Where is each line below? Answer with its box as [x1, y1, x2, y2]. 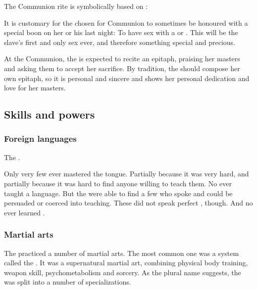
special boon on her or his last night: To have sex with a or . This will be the [4, 27, 238, 38]
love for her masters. [4, 83, 66, 93]
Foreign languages [4, 132, 77, 145]
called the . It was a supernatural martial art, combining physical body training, [4, 257, 248, 268]
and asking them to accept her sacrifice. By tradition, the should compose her [4, 63, 240, 73]
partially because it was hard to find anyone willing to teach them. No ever [4, 178, 232, 188]
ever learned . [4, 207, 45, 217]
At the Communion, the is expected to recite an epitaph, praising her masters [4, 53, 240, 64]
